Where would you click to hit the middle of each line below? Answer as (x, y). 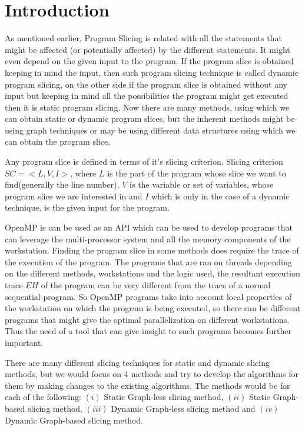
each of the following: (43, 397)
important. (24, 342)
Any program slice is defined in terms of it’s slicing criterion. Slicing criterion (144, 161)
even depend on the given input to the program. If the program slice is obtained (149, 61)
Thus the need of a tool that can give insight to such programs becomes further (148, 331)
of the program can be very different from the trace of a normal (156, 285)
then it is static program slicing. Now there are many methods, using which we (147, 107)
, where (83, 173)
